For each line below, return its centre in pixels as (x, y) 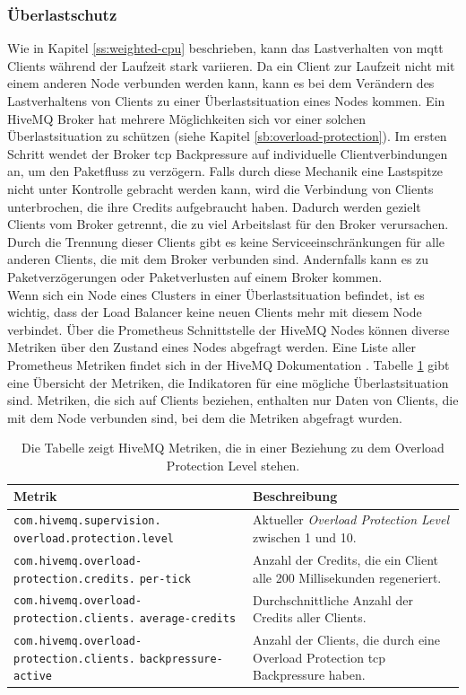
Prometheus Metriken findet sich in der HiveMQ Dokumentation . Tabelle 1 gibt (229, 364)
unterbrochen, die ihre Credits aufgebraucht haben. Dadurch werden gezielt (214, 206)
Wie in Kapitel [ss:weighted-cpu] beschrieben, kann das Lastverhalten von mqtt (225, 48)
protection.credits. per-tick (102, 579)
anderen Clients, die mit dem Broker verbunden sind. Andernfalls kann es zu (218, 259)
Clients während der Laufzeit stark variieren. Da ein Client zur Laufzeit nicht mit (231, 65)
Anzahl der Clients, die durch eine (347, 640)
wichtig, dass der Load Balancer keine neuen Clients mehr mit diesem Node (215, 312)
